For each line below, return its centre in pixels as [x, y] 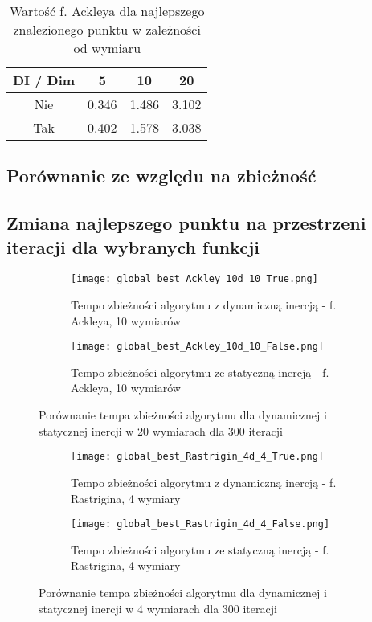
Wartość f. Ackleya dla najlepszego [107, 11]
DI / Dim [44, 80]
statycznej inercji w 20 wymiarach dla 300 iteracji [161, 430]
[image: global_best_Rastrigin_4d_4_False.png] [200, 524]
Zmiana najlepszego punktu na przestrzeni [186, 223]
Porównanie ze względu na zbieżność [161, 176]
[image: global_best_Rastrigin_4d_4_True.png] [197, 457]
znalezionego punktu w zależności [107, 29]
